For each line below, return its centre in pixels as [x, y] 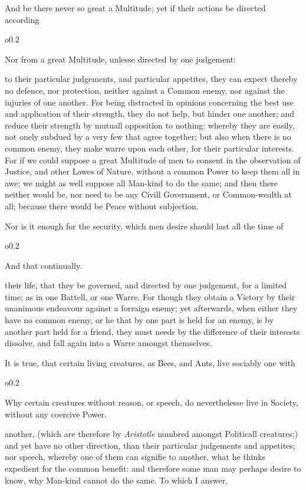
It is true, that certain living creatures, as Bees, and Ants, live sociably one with [150, 362]
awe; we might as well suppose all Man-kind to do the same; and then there [142, 182]
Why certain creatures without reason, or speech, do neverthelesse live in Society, [152, 402]
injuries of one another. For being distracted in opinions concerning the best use [149, 102]
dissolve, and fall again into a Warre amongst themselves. [108, 343]
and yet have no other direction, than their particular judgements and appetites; [150, 445]
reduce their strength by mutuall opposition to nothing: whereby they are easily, [150, 125]
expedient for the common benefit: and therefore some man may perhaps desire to [153, 468]
